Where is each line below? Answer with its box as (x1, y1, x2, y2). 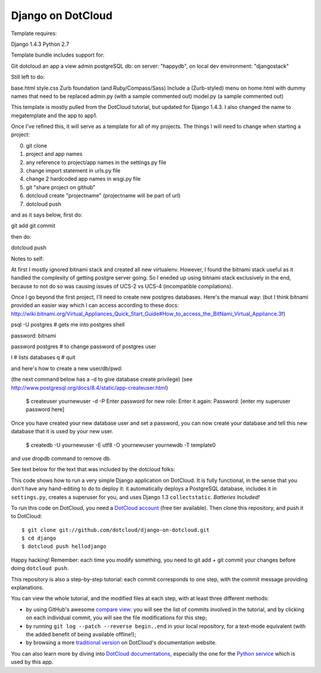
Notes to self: (11, 255, 44, 262)
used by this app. (11, 658, 53, 666)
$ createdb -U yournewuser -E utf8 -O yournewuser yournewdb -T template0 (26, 441, 216, 449)
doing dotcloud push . (11, 565, 69, 572)
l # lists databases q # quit (11, 354, 75, 361)
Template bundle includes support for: (11, 51, 105, 59)
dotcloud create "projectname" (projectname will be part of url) (26, 192, 181, 199)
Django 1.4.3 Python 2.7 (11, 40, 70, 48)
